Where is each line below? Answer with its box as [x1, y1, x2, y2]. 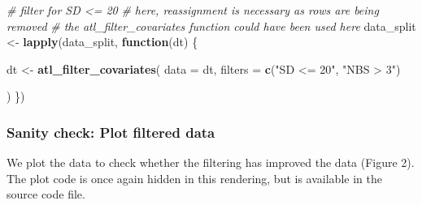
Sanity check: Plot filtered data [7, 122, 215, 142]
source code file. [7, 186, 85, 203]
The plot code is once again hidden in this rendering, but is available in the [7, 169, 382, 186]
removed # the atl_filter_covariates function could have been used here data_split [7, 17, 416, 34]
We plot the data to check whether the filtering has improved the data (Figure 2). [7, 154, 415, 171]
